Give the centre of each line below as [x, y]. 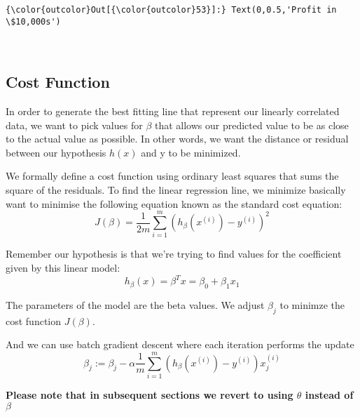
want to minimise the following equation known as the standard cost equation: [174, 203]
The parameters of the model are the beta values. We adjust [135, 304]
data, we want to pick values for [74, 125]
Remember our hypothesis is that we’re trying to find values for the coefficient [174, 254]
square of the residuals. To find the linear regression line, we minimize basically [176, 190]
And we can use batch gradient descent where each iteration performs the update [180, 344]
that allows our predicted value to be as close [251, 125]
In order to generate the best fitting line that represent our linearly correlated [173, 111]
